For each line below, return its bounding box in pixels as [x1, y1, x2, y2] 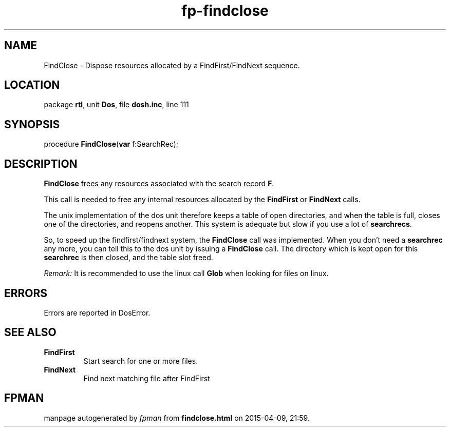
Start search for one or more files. [83, 356, 198, 365]
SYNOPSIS [4, 117, 60, 131]
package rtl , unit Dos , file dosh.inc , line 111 [44, 100, 189, 109]
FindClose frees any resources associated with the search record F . [44, 179, 274, 188]
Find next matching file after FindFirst [83, 374, 210, 383]
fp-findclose [181, 2, 269, 19]
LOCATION [4, 79, 60, 92]
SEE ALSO [4, 326, 57, 339]
